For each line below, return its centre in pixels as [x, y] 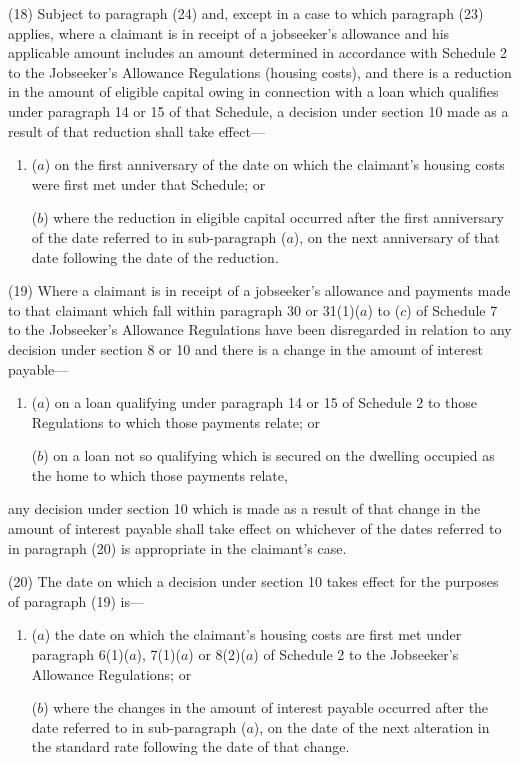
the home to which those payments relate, [159, 474]
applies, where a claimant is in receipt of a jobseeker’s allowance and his [229, 32]
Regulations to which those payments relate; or [176, 421]
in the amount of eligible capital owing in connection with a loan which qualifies [253, 91]
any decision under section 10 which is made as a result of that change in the [244, 508]
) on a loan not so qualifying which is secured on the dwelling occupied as [269, 455]
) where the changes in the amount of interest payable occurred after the [266, 707]
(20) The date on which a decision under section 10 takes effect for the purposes [253, 581]
